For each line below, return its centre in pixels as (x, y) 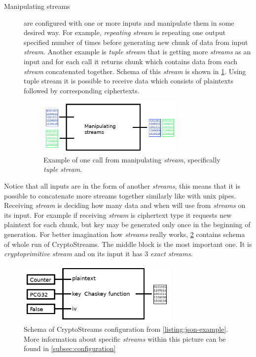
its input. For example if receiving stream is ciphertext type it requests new (118, 215)
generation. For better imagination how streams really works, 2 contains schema (125, 234)
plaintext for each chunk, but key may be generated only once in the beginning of (127, 224)
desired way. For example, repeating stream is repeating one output (125, 32)
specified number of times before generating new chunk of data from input (136, 42)
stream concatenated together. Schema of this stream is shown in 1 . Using (135, 71)
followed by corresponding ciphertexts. (82, 90)
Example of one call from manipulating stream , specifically (132, 159)
